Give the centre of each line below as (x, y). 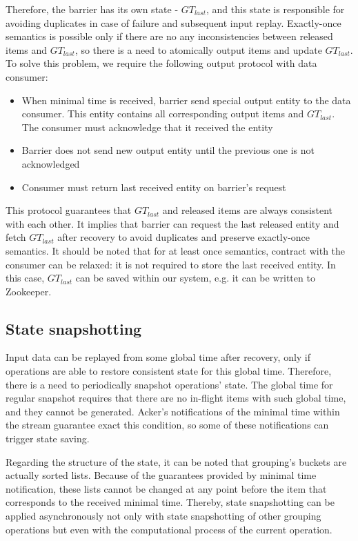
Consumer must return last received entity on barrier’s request (154, 187)
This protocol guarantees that (69, 210)
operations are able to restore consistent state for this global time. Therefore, (169, 371)
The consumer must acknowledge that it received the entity (147, 127)
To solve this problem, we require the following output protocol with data (161, 63)
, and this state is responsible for (275, 9)
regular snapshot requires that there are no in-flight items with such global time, (176, 398)
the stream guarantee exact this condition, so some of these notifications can (167, 425)
